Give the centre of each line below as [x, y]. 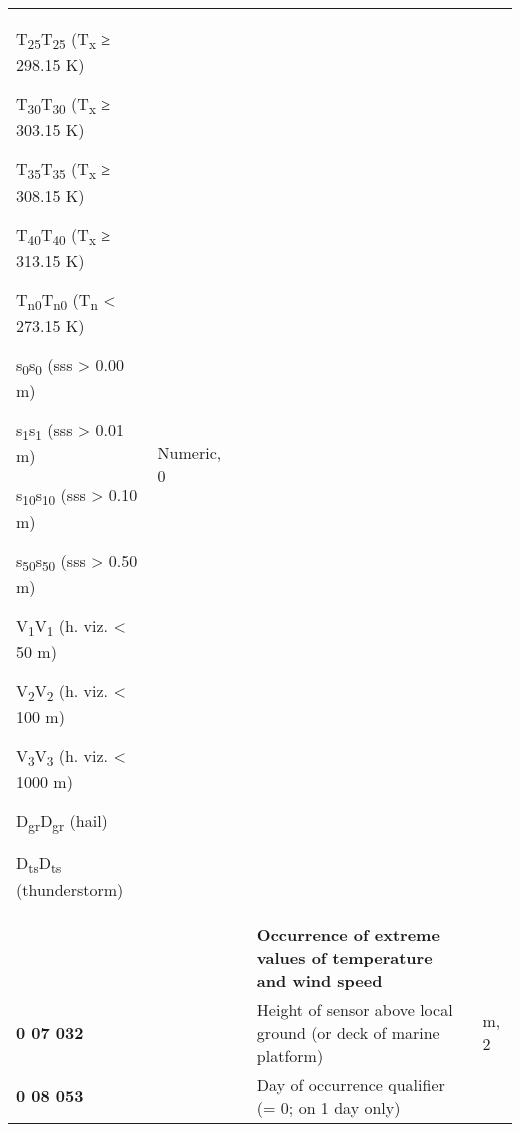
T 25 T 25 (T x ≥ [63, 40]
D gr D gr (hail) [62, 822]
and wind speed [319, 980]
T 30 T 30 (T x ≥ [63, 105]
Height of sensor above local [354, 1009]
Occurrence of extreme [348, 934]
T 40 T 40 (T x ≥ [63, 235]
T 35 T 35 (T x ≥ [63, 170]
